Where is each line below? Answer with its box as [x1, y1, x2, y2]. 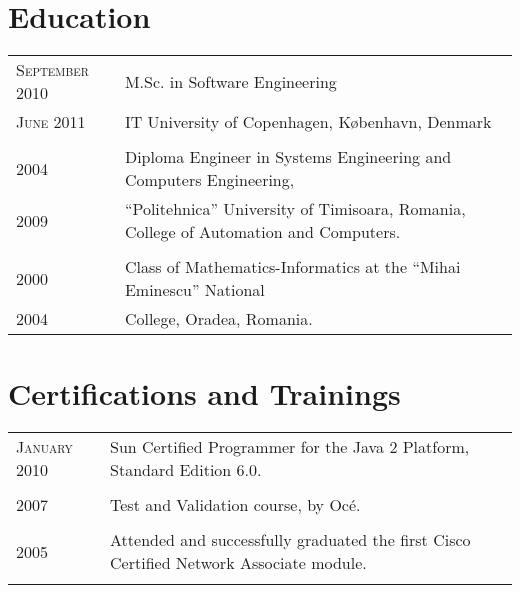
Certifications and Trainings [8, 373, 401, 414]
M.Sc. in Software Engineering [124, 69, 337, 93]
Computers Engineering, [124, 168, 295, 192]
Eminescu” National [124, 278, 265, 302]
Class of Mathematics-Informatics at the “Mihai [124, 255, 461, 279]
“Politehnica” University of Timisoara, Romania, [124, 197, 466, 221]
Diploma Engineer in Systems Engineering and [124, 145, 452, 169]
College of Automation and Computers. [124, 220, 401, 244]
